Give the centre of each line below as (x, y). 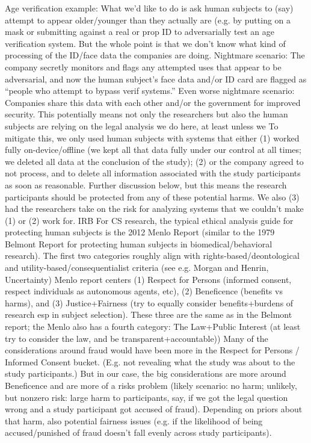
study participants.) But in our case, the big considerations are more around (146, 373)
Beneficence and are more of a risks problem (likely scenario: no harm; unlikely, (151, 385)
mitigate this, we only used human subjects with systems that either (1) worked (152, 138)
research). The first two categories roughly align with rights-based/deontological (152, 256)
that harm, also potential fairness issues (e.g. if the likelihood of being (134, 420)
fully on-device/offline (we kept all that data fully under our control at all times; (153, 150)
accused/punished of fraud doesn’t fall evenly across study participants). (138, 432)
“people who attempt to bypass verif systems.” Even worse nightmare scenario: (150, 91)
